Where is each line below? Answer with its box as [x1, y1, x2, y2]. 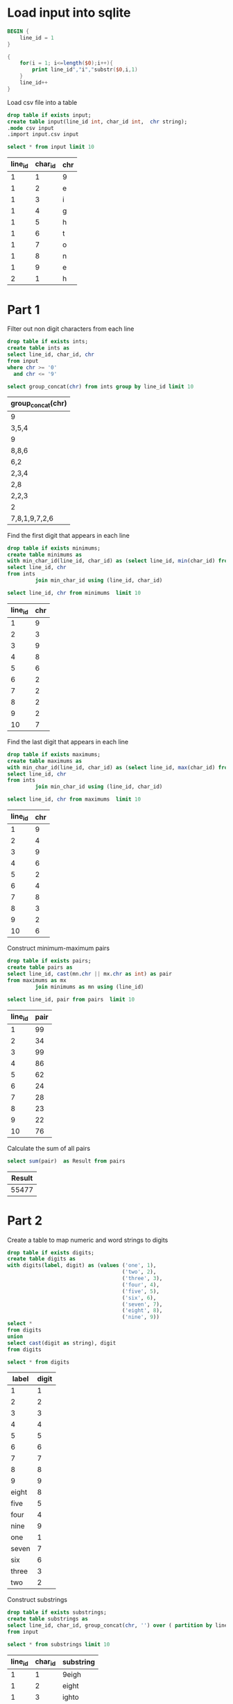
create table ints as [7, 345, 70, 352]
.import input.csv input [7, 131, 79, 138]
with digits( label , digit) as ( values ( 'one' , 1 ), [7, 1262, 157, 1269]
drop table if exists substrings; [7, 1609, 107, 1616]
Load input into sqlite [7, 5, 131, 21]
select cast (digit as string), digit [7, 1339, 116, 1346]
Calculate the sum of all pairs [7, 1144, 91, 1152]
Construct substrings [7, 1596, 68, 1604]
